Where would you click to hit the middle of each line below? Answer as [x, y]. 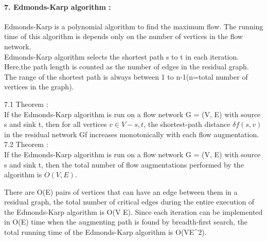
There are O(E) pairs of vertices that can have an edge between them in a [121, 191]
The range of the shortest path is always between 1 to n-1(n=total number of [126, 76]
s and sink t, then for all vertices [56, 124]
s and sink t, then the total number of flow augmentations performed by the [124, 164]
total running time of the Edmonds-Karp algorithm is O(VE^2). [105, 232]
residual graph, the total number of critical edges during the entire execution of [129, 202]
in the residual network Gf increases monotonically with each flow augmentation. [132, 134]
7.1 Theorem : [26, 104]
